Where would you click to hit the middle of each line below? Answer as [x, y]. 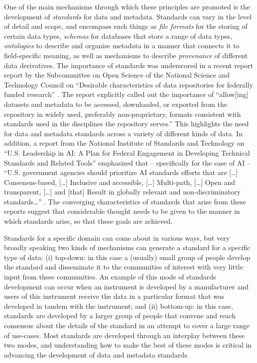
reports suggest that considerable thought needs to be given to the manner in [122, 211]
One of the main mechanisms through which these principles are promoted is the [127, 6]
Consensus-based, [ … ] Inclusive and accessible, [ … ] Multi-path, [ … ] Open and [120, 182]
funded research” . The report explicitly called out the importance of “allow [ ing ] [126, 94]
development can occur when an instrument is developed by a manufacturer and [127, 286]
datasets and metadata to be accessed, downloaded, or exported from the [116, 104]
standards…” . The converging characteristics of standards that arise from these [125, 201]
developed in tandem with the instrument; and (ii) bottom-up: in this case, [119, 306]
